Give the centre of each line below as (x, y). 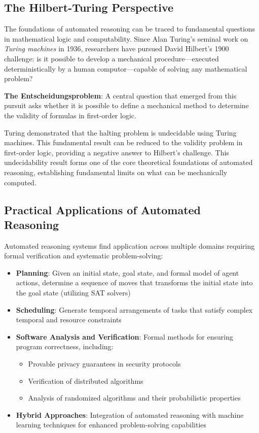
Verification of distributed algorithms (86, 380)
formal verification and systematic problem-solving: (84, 256)
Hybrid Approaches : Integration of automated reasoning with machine (130, 414)
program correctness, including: (65, 346)
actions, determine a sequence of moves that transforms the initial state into (134, 282)
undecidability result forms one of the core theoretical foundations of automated (128, 162)
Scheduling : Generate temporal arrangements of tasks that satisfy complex (134, 309)
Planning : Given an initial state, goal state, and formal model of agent (127, 272)
